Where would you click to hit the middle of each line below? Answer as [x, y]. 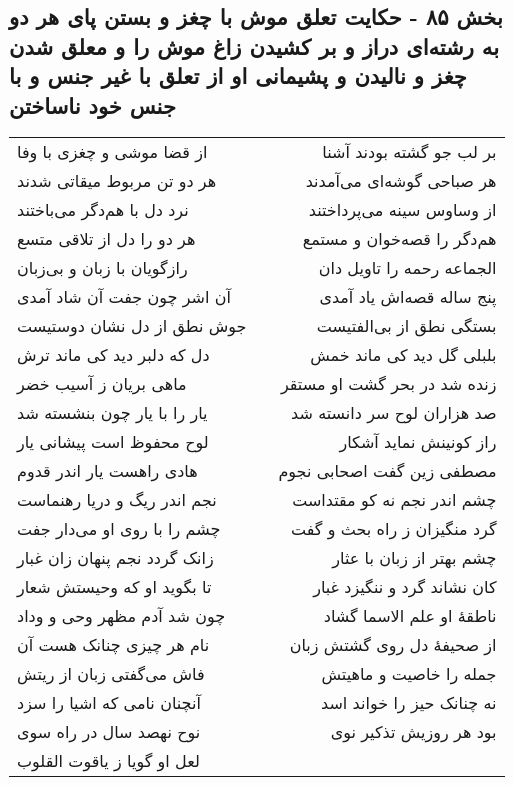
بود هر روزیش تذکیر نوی [413, 732]
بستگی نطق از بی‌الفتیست [406, 326]
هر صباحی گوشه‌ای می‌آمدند [401, 181]
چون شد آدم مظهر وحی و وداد [121, 616]
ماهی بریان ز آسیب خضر [102, 384]
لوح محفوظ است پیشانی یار [113, 442]
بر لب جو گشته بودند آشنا [409, 152]
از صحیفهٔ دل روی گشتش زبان [393, 645]
